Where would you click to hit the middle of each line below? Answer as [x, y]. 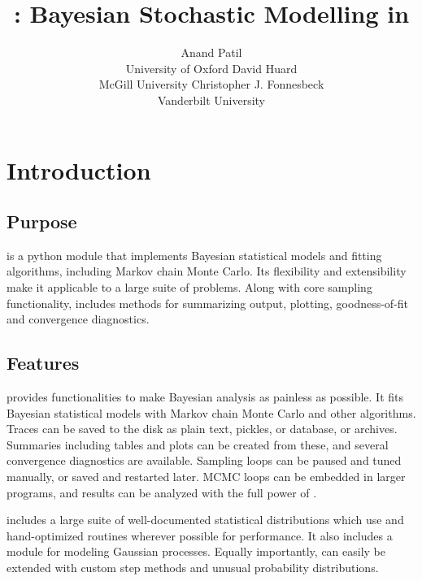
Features [43, 363]
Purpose [42, 221]
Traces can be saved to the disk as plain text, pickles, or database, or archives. [202, 429]
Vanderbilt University [211, 100]
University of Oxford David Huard [211, 68]
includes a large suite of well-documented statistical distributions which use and [205, 520]
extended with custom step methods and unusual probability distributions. [193, 567]
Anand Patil [211, 52]
